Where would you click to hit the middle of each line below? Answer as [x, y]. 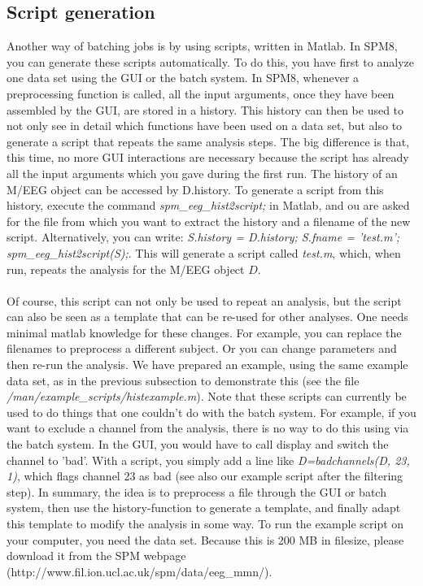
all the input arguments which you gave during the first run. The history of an [202, 173]
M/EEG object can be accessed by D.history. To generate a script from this [195, 189]
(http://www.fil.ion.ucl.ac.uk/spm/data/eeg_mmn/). [140, 571]
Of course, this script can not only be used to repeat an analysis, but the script [204, 300]
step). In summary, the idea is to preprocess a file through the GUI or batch [196, 491]
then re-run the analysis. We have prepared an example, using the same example [207, 365]
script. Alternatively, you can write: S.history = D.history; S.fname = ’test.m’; [203, 237]
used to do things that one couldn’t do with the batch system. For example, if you [211, 412]
